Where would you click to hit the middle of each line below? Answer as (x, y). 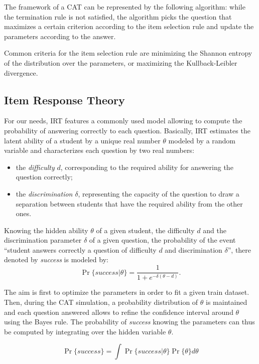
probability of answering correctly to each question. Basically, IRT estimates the (127, 130)
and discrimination (193, 249)
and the (215, 230)
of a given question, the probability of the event (162, 240)
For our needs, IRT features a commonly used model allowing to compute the (123, 121)
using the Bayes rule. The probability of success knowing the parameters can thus (129, 322)
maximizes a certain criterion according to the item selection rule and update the (129, 26)
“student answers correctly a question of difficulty (80, 249)
